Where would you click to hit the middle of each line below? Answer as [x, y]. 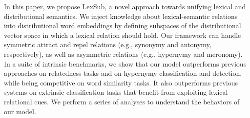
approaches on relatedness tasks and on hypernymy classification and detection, [123, 73]
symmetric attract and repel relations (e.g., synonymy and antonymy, [108, 44]
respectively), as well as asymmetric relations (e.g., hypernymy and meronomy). [123, 54]
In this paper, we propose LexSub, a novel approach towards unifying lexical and [125, 6]
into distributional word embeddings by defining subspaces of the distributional [123, 25]
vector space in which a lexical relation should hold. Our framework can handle [123, 35]
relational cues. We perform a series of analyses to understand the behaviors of [122, 101]
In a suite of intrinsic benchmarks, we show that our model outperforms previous [125, 63]
